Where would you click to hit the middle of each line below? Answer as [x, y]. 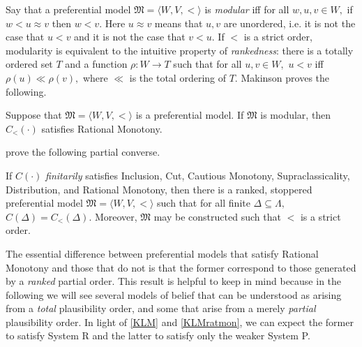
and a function [96, 64]
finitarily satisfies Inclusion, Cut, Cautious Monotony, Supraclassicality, [198, 175]
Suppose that [34, 115]
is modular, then [296, 115]
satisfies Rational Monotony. [102, 128]
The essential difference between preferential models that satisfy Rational [162, 253]
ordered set [29, 64]
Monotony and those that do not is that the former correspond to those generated [181, 267]
